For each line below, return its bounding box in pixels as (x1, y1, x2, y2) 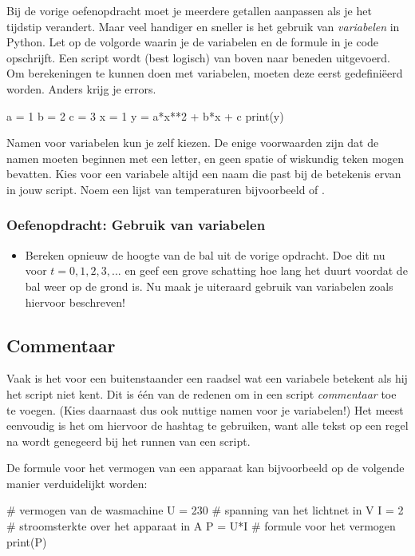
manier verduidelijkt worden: (6, 475, 148, 491)
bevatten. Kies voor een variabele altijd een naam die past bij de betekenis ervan (6, 165, 401, 182)
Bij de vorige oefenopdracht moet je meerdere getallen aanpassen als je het (6, 2, 372, 18)
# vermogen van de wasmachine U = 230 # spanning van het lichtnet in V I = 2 (6, 502, 404, 518)
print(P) (6, 533, 47, 550)
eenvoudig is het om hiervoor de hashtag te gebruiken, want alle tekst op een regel (6, 417, 409, 434)
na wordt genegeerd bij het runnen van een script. (6, 432, 251, 449)
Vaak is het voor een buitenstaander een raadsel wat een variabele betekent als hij (6, 370, 408, 387)
